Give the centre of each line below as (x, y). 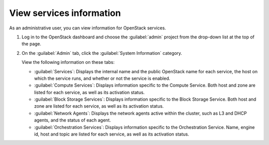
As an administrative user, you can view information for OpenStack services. (88, 28)
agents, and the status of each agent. (72, 120)
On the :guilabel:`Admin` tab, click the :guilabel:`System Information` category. (102, 53)
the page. (32, 44)
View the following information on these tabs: (68, 62)
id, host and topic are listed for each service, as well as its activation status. (112, 134)
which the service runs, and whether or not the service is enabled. (102, 78)
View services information (65, 13)
